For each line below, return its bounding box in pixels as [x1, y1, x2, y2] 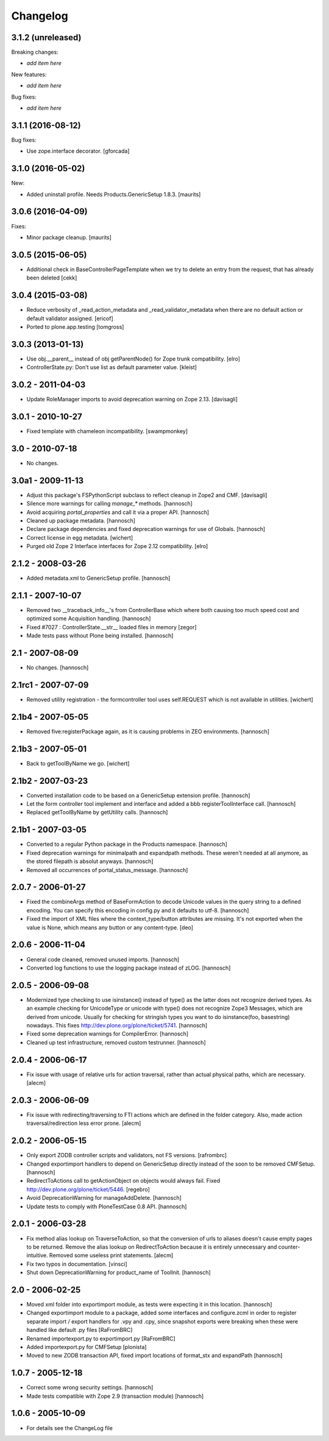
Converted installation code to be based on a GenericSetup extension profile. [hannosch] [26, 792, 250, 799]
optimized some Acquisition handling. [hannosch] [26, 615, 151, 622]
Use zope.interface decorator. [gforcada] [26, 147, 130, 155]
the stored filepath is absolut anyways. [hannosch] [26, 858, 154, 865]
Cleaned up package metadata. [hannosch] [26, 516, 136, 524]
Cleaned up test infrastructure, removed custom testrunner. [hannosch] [26, 1038, 207, 1046]
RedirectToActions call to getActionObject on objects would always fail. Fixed [26, 1177, 221, 1185]
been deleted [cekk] [26, 274, 77, 281]
